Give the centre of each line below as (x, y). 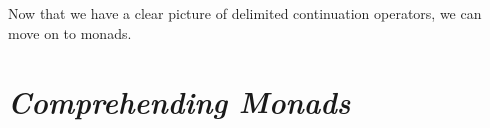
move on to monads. (70, 32)
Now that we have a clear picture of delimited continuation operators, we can (245, 13)
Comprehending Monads (179, 102)
